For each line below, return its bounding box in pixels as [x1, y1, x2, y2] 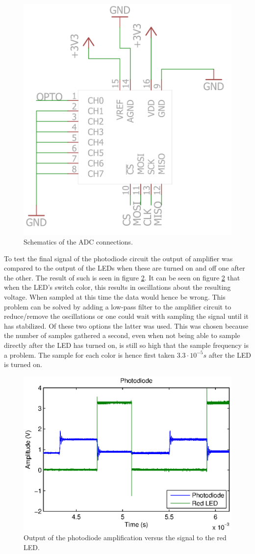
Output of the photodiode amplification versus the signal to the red [24, 532, 227, 543]
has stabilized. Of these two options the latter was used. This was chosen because [4, 320, 249, 331]
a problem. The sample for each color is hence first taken [4, 349, 175, 360]
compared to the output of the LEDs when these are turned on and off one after [4, 263, 245, 273]
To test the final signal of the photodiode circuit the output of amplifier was [4, 253, 233, 263]
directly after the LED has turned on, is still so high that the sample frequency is [4, 339, 249, 350]
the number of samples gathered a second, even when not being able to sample [4, 330, 240, 340]
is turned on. [4, 359, 42, 369]
